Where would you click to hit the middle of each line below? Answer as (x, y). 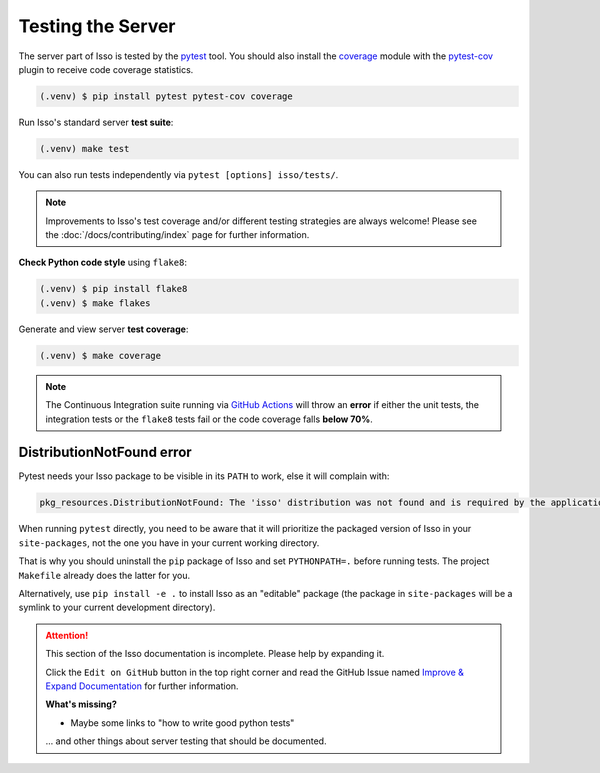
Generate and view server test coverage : (103, 329)
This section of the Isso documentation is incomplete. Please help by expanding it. (215, 654)
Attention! (67, 635)
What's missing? (81, 704)
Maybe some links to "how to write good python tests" (182, 722)
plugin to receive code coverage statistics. (106, 69)
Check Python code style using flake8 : (102, 262)
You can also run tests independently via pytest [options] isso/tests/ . (178, 174)
